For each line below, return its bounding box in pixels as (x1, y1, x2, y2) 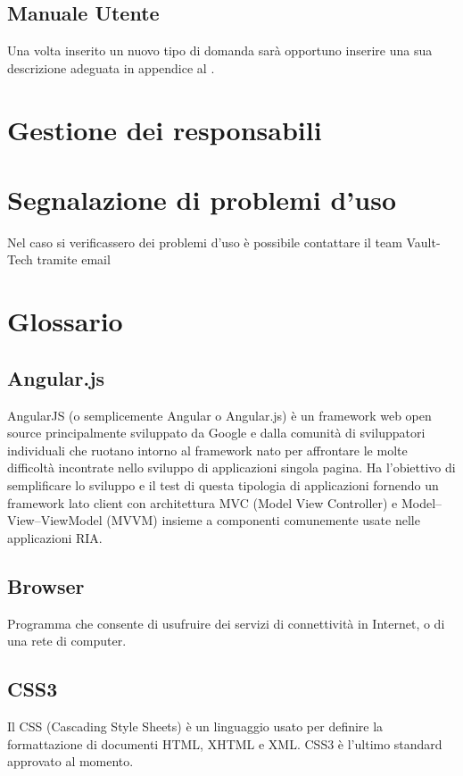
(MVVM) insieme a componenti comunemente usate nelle (106, 511, 420, 530)
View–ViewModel (7, 511, 103, 530)
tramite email (37, 250, 111, 269)
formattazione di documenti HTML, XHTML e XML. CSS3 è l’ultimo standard (7, 734, 442, 753)
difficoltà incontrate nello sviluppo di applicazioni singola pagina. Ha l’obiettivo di (7, 458, 456, 477)
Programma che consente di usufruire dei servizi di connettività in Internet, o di (7, 613, 445, 632)
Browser (7, 572, 85, 599)
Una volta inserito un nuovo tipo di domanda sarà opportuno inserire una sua (7, 41, 433, 60)
